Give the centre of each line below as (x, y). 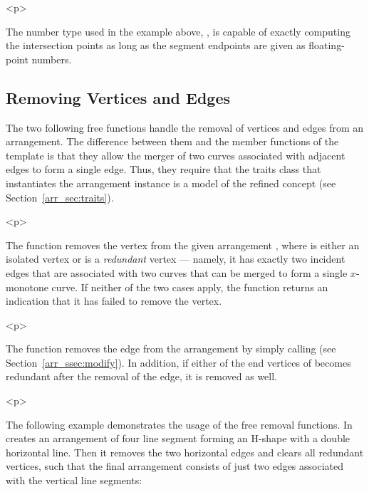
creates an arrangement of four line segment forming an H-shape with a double (178, 438)
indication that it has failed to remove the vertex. (114, 301)
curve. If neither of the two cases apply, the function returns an (190, 287)
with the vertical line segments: (74, 480)
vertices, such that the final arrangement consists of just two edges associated (175, 466)
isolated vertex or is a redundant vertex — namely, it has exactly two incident (176, 259)
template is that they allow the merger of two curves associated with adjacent (176, 155)
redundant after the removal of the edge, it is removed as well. (141, 376)
